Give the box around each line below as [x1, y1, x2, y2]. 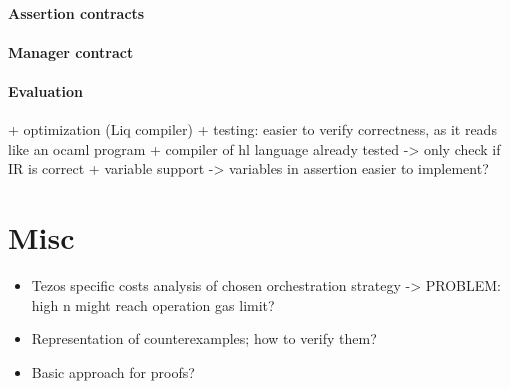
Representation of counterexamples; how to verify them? [31, 328, 377, 349]
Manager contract [8, 41, 134, 62]
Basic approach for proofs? [31, 361, 195, 382]
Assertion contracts [8, 2, 145, 23]
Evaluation [8, 80, 83, 101]
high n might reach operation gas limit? [31, 294, 275, 315]
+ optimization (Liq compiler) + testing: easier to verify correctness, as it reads [8, 119, 497, 140]
